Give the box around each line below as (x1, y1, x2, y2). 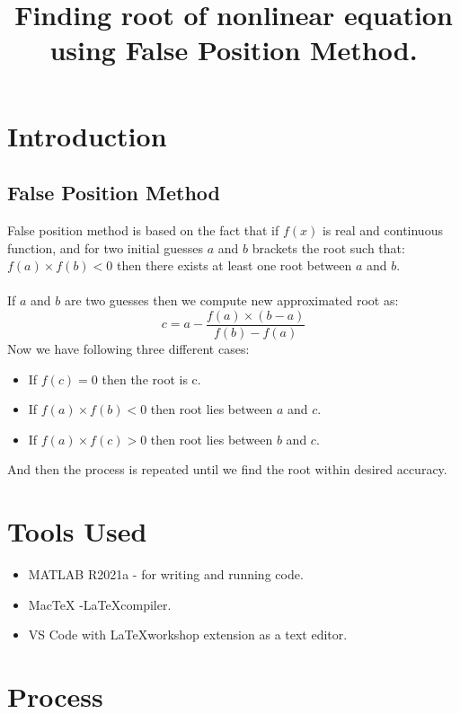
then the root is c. (102, 369, 201, 388)
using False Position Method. (49, 31, 418, 68)
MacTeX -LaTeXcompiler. (28, 595, 172, 613)
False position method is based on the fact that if (7, 220, 279, 239)
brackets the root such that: (252, 238, 405, 257)
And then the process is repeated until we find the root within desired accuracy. (7, 460, 447, 479)
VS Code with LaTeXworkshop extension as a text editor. (28, 625, 348, 644)
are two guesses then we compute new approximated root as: (64, 291, 399, 310)
